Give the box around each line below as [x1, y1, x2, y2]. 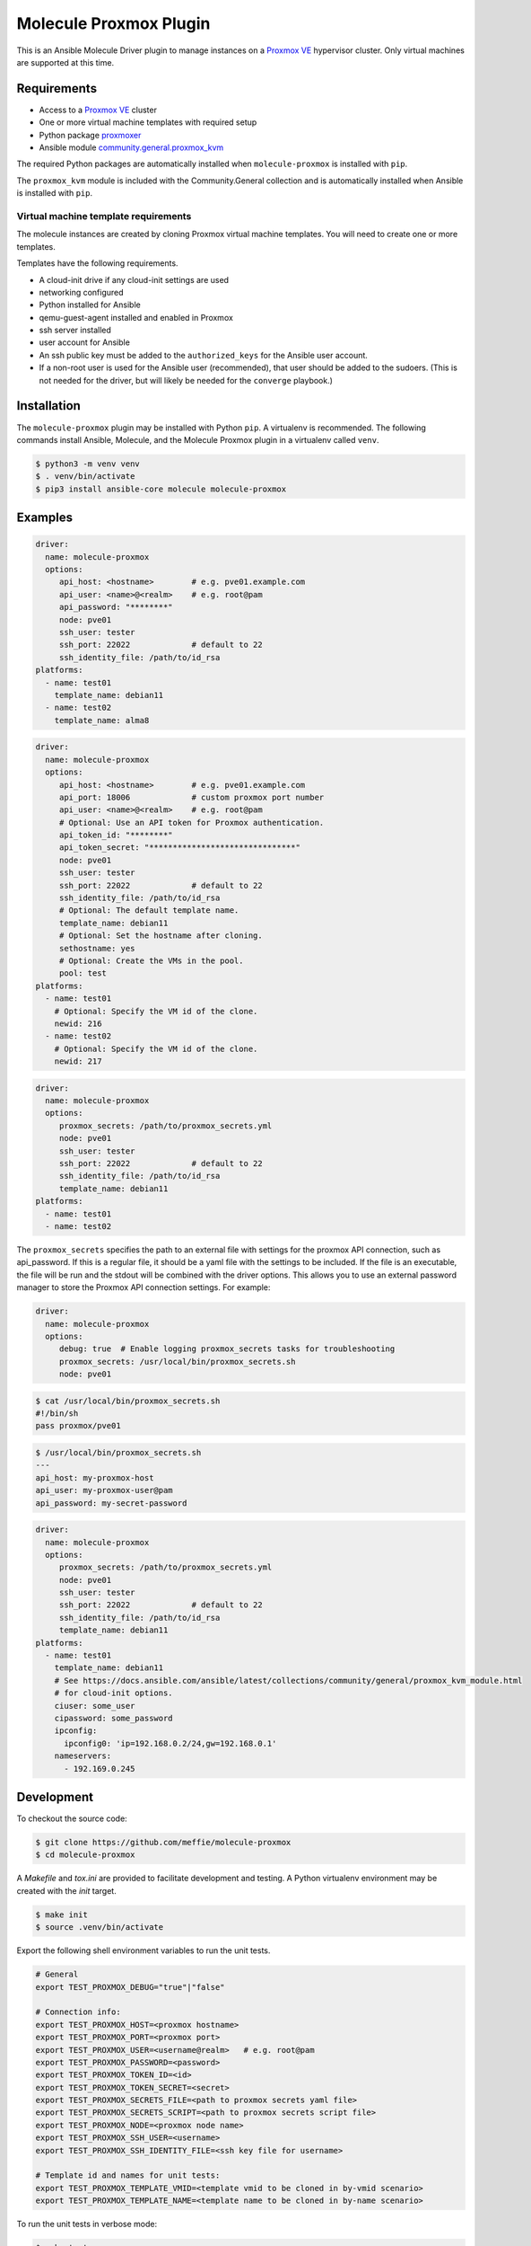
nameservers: [54, 1751, 112, 1761]
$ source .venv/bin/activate [35, 1923, 164, 1932]
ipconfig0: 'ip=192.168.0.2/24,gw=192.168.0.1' [64, 1738, 277, 1748]
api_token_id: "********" [58, 830, 174, 840]
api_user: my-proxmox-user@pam [35, 1485, 174, 1496]
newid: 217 [54, 1057, 102, 1066]
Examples [16, 510, 74, 526]
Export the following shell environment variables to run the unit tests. [16, 1945, 271, 1956]
